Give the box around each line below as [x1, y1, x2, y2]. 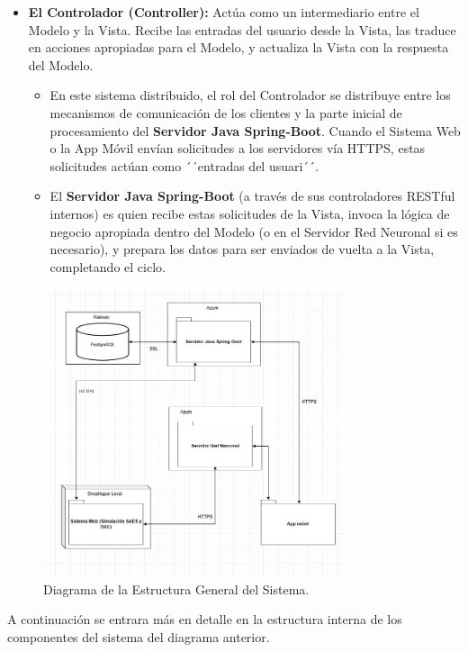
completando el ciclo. [49, 257, 166, 276]
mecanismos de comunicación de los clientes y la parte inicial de [49, 103, 402, 122]
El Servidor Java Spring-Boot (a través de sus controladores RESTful [49, 186, 455, 205]
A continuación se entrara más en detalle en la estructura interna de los [7, 610, 402, 629]
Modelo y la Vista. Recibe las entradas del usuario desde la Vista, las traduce [28, 20, 456, 39]
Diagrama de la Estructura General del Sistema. [43, 579, 310, 598]
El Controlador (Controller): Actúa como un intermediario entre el [28, 3, 419, 21]
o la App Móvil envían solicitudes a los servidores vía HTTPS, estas [49, 139, 426, 158]
